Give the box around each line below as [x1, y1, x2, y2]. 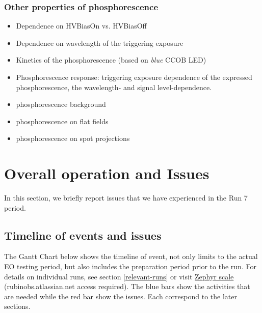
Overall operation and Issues [4, 163, 209, 184]
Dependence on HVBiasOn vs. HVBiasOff [16, 20, 147, 31]
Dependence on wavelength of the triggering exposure [16, 37, 184, 48]
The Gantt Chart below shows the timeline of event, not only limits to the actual [4, 251, 258, 262]
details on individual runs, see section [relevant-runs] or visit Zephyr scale [4, 271, 234, 281]
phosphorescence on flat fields [16, 116, 109, 126]
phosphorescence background [16, 99, 106, 109]
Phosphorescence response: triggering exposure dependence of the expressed [16, 72, 252, 82]
